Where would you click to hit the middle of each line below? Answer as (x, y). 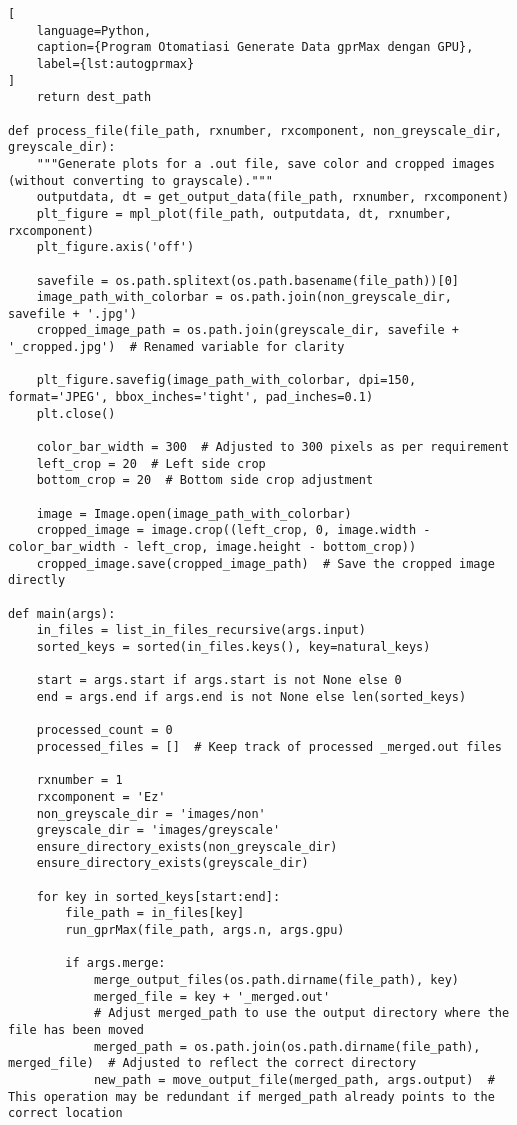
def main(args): (62, 613)
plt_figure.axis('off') (115, 247)
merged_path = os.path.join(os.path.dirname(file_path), (287, 1046)
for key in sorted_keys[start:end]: (158, 896)
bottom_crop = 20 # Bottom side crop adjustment (205, 480)
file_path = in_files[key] (155, 913)
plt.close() (76, 413)
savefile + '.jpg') (72, 313)
